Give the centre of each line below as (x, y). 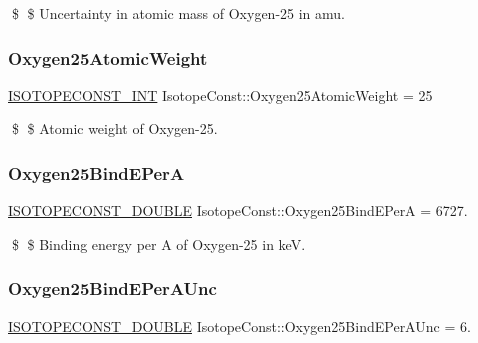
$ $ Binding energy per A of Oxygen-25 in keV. (158, 243)
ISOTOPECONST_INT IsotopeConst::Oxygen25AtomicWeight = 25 (220, 94)
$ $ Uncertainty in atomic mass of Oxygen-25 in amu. (178, 13)
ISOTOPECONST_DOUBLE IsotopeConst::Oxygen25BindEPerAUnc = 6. (239, 325)
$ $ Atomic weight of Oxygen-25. (114, 128)
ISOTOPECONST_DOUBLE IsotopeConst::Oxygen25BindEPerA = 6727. (238, 210)
